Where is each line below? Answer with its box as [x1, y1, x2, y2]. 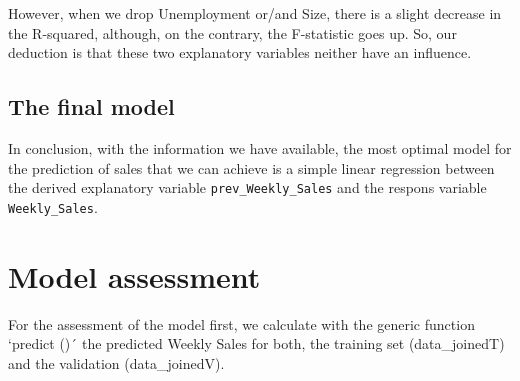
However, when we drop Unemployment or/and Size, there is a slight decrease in [8, 3, 502, 23]
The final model [8, 91, 175, 122]
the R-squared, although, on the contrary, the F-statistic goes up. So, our [8, 22, 457, 43]
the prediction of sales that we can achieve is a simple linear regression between [8, 157, 495, 178]
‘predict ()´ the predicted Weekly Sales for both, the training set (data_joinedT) [8, 333, 505, 354]
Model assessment [8, 255, 261, 296]
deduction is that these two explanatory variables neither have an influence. [8, 42, 472, 63]
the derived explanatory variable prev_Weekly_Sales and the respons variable [8, 177, 487, 198]
